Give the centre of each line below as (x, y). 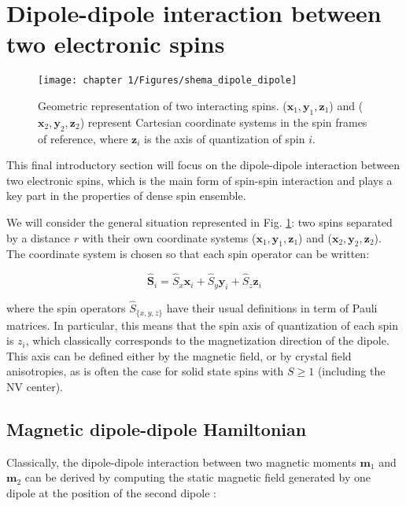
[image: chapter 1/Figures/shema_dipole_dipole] (168, 81)
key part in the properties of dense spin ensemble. (126, 196)
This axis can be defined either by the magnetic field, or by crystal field (179, 355)
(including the (351, 371)
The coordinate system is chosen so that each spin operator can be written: (188, 254)
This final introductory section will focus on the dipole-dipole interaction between (203, 165)
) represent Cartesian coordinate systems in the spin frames (223, 122)
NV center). (35, 386)
